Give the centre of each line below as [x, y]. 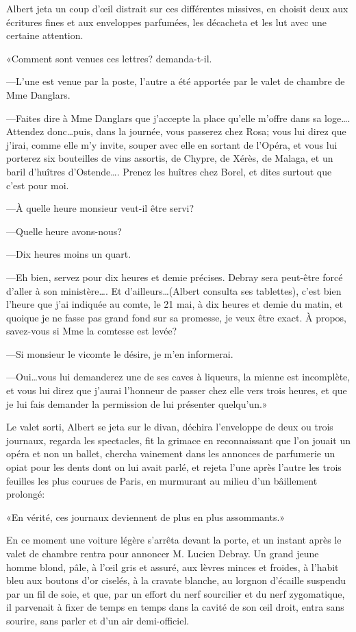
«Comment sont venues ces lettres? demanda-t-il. [109, 58]
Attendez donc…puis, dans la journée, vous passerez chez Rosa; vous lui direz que [176, 131]
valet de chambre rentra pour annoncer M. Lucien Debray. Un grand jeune [163, 553]
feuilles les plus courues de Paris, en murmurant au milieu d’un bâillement [162, 480]
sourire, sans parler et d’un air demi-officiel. [98, 620]
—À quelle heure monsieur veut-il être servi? [100, 208]
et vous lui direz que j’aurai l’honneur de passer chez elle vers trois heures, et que [177, 390]
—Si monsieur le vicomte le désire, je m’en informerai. [120, 353]
